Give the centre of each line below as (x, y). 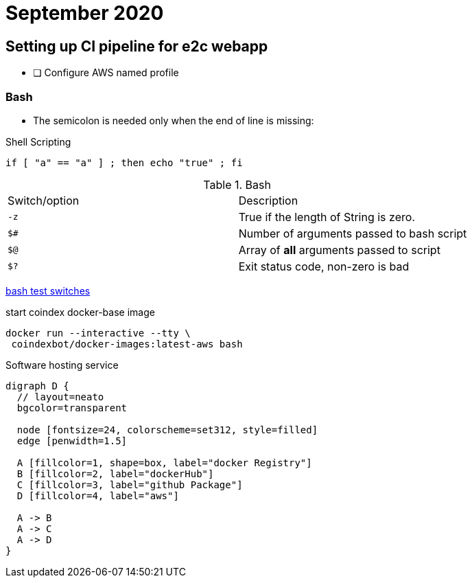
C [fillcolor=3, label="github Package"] (130, 484)
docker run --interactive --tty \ (98, 333)
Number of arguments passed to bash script (353, 233)
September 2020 (85, 13)
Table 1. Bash (237, 184)
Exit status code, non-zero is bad (324, 266)
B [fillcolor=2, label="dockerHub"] (115, 473)
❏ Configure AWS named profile (106, 73)
